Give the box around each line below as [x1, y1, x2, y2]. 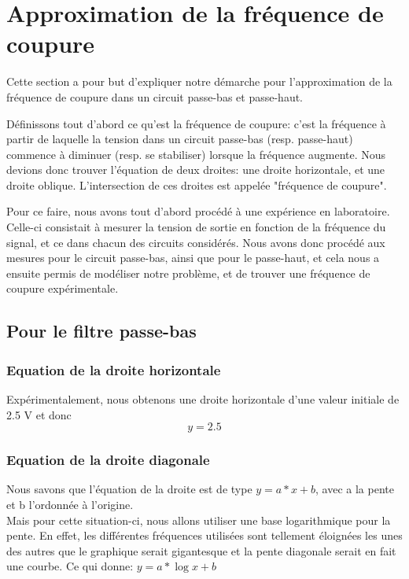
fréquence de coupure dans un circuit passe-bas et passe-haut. [6, 88, 304, 105]
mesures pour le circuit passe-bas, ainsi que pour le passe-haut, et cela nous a [6, 249, 380, 266]
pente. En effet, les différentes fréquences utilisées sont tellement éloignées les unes [6, 527, 403, 544]
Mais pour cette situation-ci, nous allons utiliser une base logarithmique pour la [6, 511, 391, 528]
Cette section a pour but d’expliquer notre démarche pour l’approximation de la [6, 73, 392, 90]
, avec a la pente [315, 481, 394, 497]
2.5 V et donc [6, 406, 72, 422]
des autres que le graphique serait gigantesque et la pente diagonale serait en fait [6, 542, 396, 559]
